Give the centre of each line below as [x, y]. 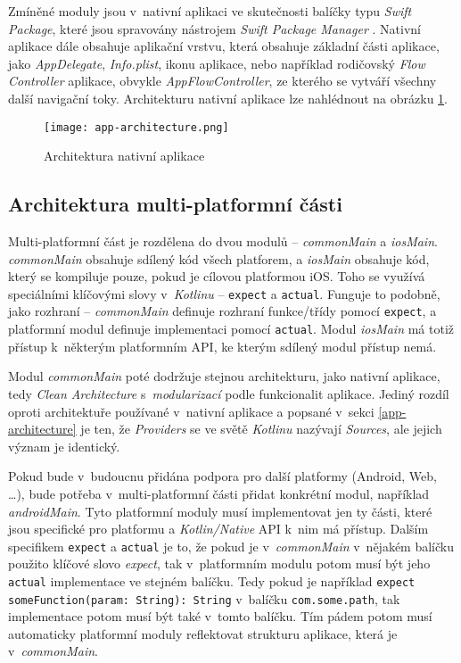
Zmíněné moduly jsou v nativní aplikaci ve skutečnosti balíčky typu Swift [210, 11]
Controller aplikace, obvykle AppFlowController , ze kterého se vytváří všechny [222, 81]
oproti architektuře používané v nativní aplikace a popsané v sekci [191, 411]
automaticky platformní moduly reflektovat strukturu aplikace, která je [203, 633]
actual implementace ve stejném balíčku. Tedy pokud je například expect [212, 580]
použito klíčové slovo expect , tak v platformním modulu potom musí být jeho [219, 564]
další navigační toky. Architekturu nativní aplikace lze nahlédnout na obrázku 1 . [228, 98]
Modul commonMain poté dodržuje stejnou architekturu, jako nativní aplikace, [224, 376]
